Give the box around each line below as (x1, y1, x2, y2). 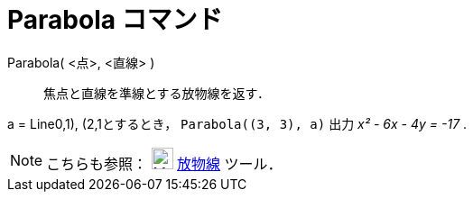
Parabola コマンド (7, 5, 223, 35)
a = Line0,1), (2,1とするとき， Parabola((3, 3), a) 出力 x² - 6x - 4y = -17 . (7, 115, 468, 131)
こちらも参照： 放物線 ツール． (46, 154, 283, 173)
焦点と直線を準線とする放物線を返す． (43, 85, 271, 101)
